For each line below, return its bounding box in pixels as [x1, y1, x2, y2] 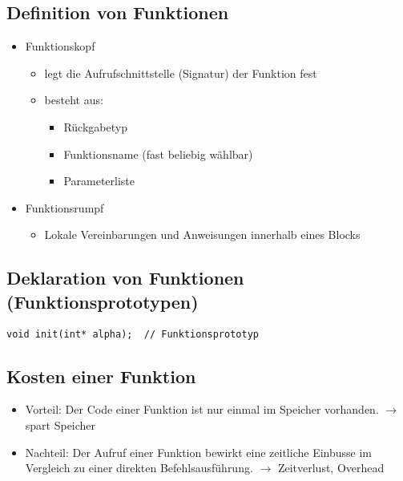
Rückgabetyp [63, 118, 127, 135]
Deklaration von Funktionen [6, 265, 244, 290]
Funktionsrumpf [25, 199, 104, 216]
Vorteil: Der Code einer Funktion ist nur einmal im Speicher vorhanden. [25, 401, 379, 418]
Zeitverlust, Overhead [277, 459, 385, 476]
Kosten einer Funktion [6, 363, 196, 388]
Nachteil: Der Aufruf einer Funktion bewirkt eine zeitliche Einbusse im [25, 443, 372, 460]
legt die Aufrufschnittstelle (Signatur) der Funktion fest [44, 64, 317, 81]
